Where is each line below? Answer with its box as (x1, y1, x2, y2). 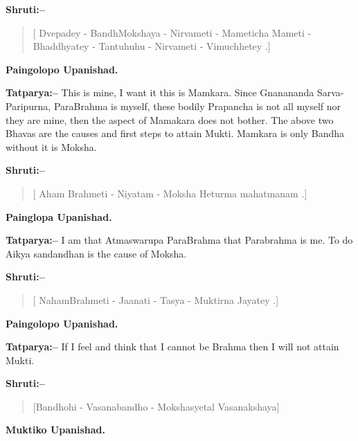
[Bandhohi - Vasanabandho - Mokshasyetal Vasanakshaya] (33, 399, 280, 413)
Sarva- (316, 85, 344, 100)
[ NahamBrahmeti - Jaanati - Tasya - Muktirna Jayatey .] (33, 292, 279, 307)
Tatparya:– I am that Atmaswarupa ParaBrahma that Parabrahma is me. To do (6, 233, 353, 247)
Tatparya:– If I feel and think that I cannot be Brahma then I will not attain (6, 339, 339, 354)
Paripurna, (6, 98, 51, 113)
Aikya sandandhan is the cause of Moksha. (6, 246, 187, 260)
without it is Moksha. (6, 139, 97, 154)
